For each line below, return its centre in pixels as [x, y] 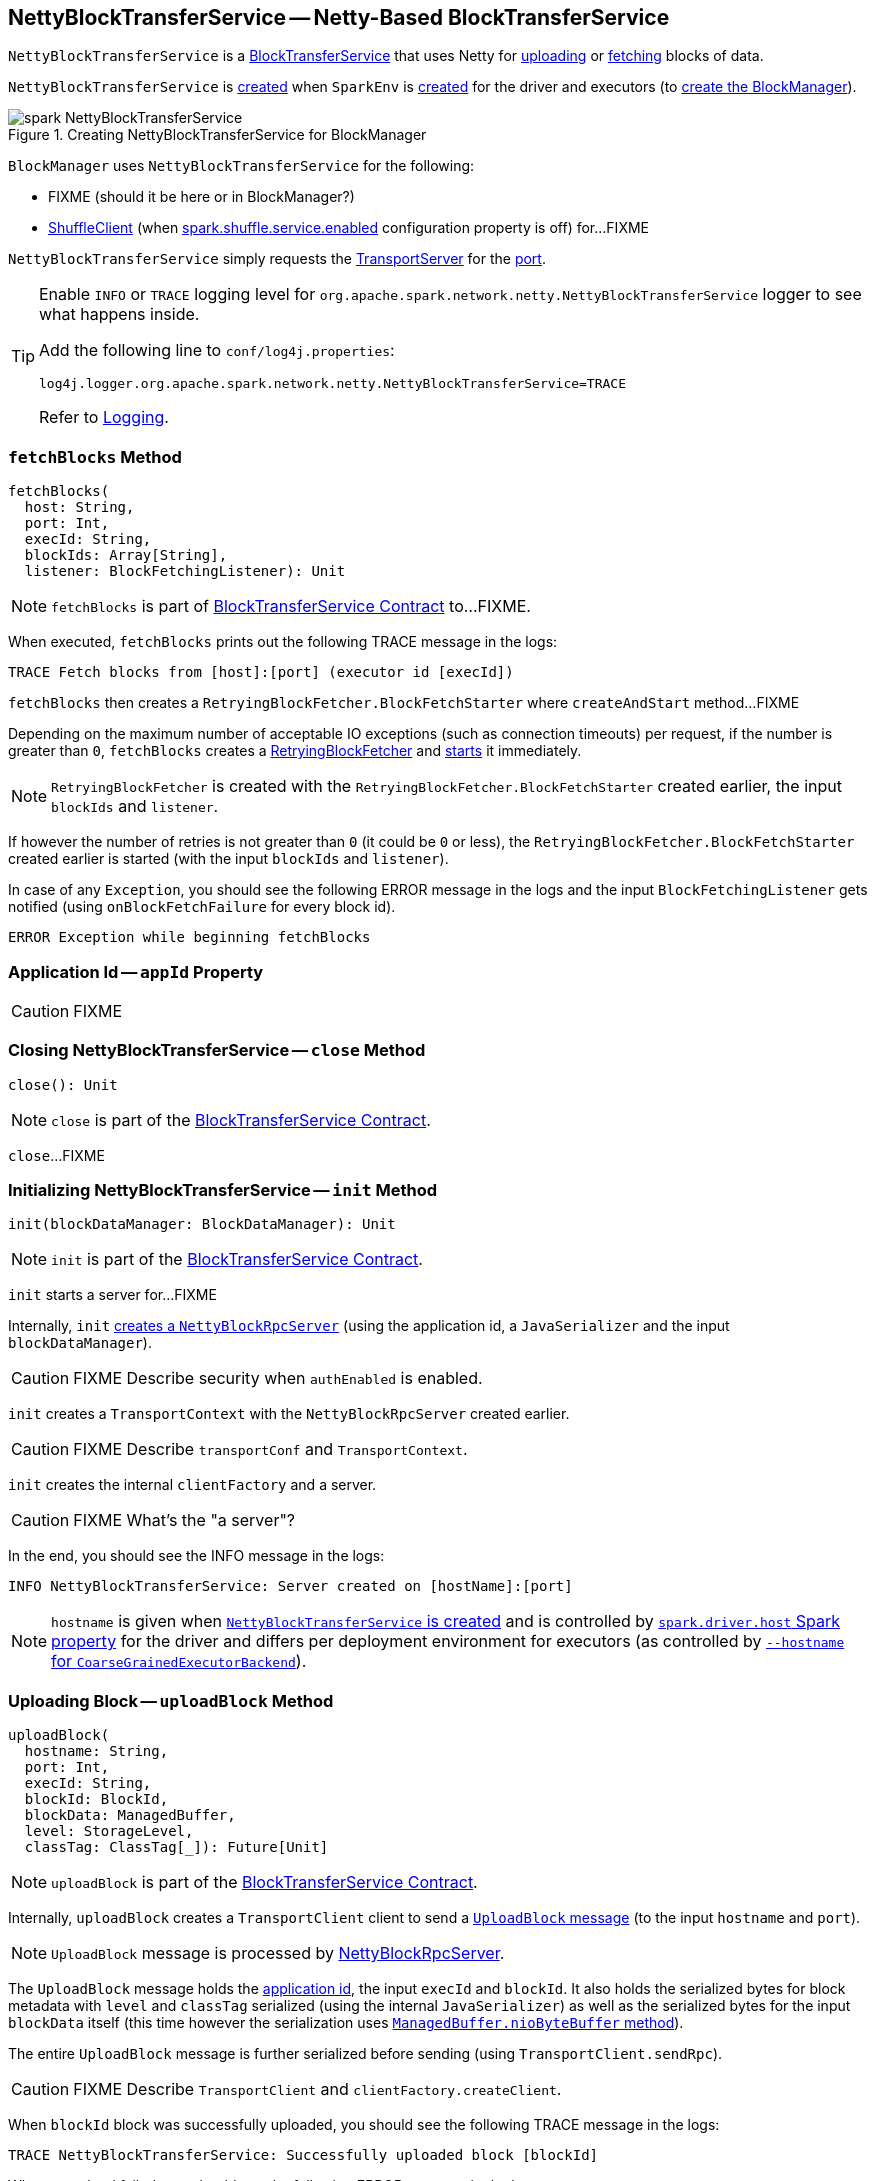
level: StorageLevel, [109, 1831]
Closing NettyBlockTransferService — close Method [217, 1050]
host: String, [79, 507]
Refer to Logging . [104, 417]
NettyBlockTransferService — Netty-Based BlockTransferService [339, 17]
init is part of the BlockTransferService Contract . [237, 1259]
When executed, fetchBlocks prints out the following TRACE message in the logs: [283, 642]
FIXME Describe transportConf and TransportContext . [270, 1449]
